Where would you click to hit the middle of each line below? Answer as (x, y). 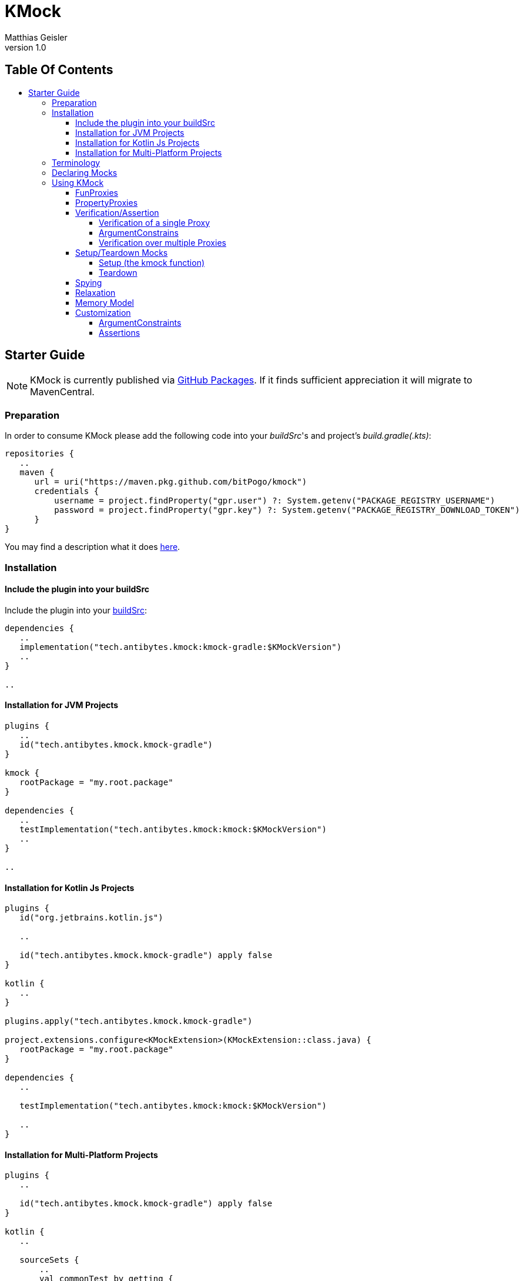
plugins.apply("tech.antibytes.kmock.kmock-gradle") (129, 1021)
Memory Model (105, 302)
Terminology (76, 162)
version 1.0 (26, 47)
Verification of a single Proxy (155, 222)
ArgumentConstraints (140, 322)
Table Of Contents (59, 70)
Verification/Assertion (117, 212)
